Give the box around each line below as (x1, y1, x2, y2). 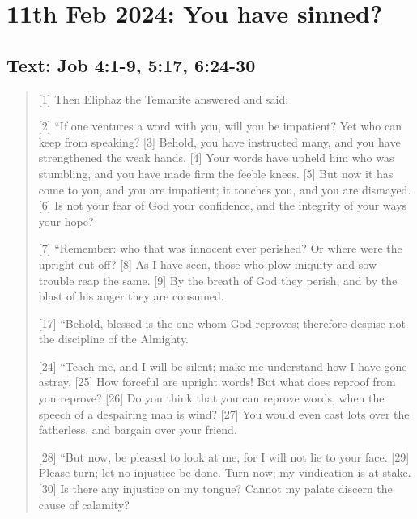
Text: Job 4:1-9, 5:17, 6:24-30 (6, 52, 256, 77)
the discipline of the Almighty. (38, 330, 189, 347)
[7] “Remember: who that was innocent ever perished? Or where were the (38, 240, 402, 257)
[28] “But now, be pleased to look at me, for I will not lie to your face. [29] (38, 448, 410, 465)
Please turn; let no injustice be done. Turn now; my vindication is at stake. (38, 464, 411, 481)
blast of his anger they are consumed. (38, 287, 224, 304)
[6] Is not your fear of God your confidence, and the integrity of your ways (38, 197, 407, 214)
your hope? (38, 212, 94, 229)
